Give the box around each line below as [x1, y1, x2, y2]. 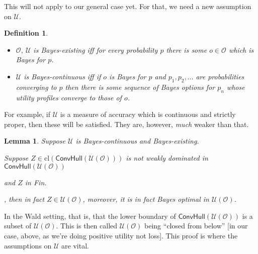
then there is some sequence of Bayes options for [65, 81, 215, 92]
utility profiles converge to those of [16, 92, 122, 102]
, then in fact [4, 194, 45, 204]
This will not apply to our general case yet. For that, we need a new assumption [4, 1, 251, 11]
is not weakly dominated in [126, 152, 208, 163]
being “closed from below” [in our [144, 220, 248, 231]
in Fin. [25, 177, 47, 187]
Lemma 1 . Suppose [4, 136, 66, 146]
